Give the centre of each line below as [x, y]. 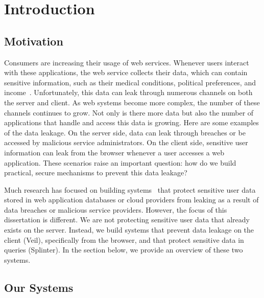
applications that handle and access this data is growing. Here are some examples [131, 122]
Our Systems [39, 287]
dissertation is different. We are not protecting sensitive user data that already [127, 220]
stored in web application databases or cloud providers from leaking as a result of [131, 200]
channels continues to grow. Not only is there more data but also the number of [129, 112]
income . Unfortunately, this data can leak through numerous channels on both [128, 92]
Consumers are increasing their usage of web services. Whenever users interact [127, 62]
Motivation [34, 41]
